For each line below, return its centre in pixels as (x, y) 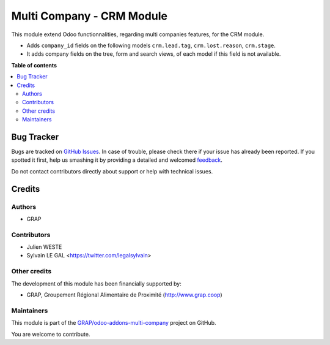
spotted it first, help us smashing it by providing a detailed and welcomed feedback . (117, 160)
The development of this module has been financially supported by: (96, 283)
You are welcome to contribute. (51, 334)
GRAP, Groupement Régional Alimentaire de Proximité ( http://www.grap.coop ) (124, 295)
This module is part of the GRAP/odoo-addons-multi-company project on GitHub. (114, 323)
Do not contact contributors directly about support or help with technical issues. (112, 171)
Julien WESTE (44, 247)
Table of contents (34, 65)
